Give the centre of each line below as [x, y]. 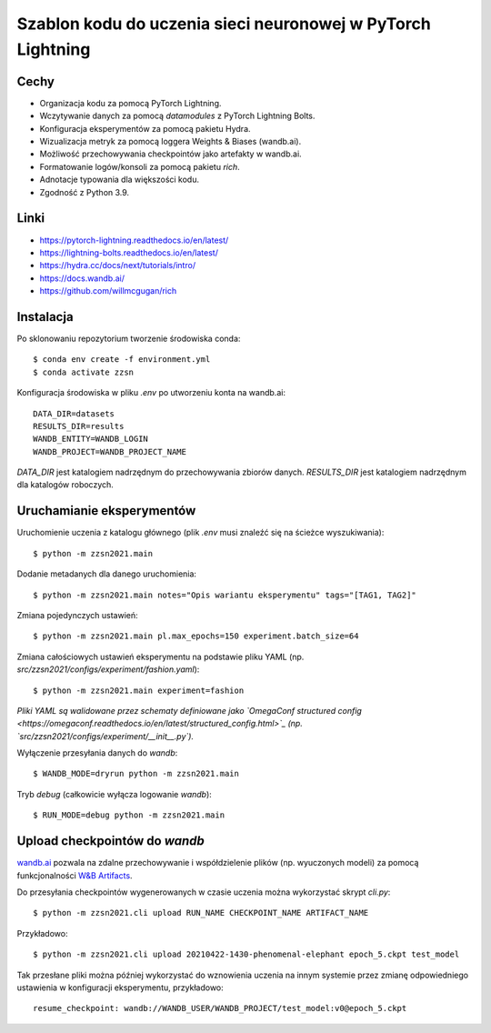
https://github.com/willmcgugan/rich [108, 291]
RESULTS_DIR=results [79, 426]
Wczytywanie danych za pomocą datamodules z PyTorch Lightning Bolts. [177, 116]
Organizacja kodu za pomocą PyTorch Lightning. [130, 103]
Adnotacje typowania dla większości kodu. [120, 180]
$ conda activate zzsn [84, 372]
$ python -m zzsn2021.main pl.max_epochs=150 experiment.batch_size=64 [196, 636]
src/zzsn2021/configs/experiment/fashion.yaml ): [108, 669]
